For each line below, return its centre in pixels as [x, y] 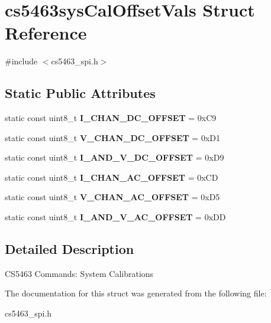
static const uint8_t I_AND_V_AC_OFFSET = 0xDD [115, 217]
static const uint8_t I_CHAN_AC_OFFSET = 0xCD [112, 177]
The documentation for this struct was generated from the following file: [136, 293]
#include [21, 61]
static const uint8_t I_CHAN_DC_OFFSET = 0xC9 [111, 118]
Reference [46, 33]
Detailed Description [70, 249]
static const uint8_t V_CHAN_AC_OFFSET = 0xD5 [112, 197]
